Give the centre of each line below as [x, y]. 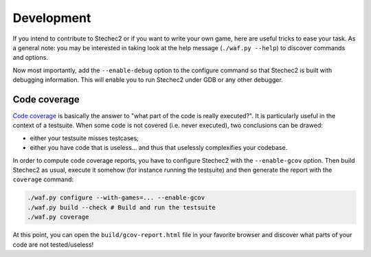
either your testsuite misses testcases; [84, 138]
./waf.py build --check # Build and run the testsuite [121, 207]
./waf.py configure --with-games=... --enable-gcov [116, 198]
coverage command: [43, 179]
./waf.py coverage [58, 217]
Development [52, 18]
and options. [30, 58]
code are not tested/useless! [53, 245]
